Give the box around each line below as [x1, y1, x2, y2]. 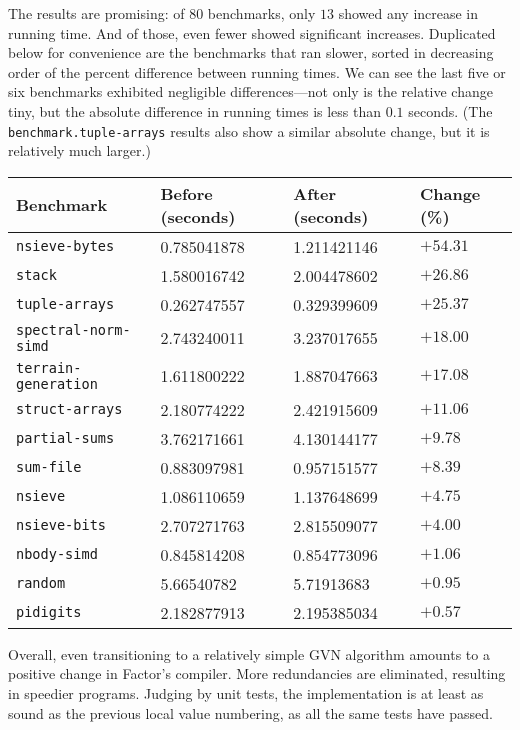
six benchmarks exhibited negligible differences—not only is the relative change [8, 81, 493, 102]
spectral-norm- [16, 321, 131, 338]
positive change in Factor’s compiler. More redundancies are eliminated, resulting [8, 663, 506, 684]
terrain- [16, 359, 82, 376]
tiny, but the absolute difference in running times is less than [8, 100, 382, 121]
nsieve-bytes [16, 238, 115, 255]
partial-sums [16, 430, 115, 447]
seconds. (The [408, 100, 493, 121]
